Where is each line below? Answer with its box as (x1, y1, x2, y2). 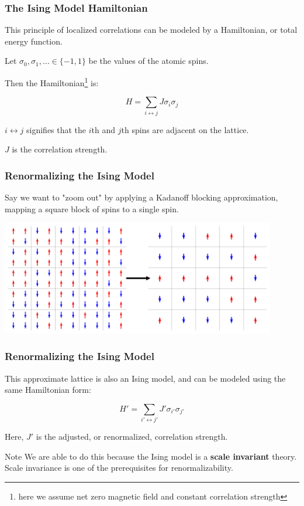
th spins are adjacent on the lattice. (121, 123, 249, 135)
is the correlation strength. (12, 143, 108, 155)
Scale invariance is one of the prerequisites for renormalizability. (5, 461, 233, 474)
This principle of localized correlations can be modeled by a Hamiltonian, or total (5, 23, 298, 36)
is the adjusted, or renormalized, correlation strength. (36, 430, 228, 443)
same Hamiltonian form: (5, 383, 91, 396)
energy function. (5, 35, 63, 47)
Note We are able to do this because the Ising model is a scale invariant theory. (5, 450, 297, 462)
